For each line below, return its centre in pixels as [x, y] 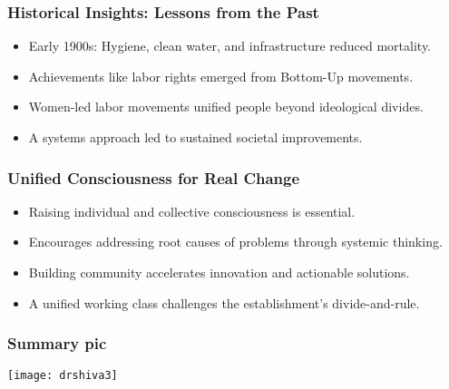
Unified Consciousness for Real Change [154, 177]
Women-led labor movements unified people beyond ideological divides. [226, 107]
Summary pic [57, 343]
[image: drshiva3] [63, 376]
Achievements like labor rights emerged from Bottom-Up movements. [221, 76]
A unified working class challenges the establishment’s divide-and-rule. [224, 302]
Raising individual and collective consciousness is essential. [192, 211]
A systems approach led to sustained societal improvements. [195, 137]
